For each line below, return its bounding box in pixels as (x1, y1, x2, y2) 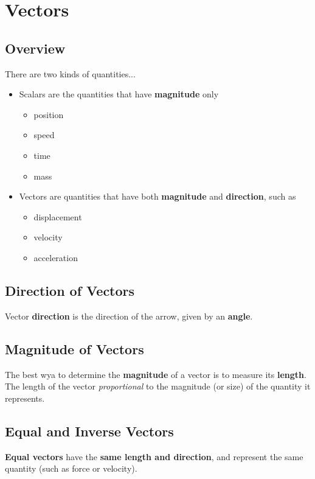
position (33, 108, 64, 121)
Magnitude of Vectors (5, 339, 144, 358)
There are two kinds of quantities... (5, 67, 136, 80)
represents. (5, 391, 45, 404)
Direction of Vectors (5, 281, 135, 299)
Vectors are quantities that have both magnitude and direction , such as (19, 190, 296, 203)
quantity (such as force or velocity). (5, 462, 137, 475)
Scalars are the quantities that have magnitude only (19, 88, 219, 100)
